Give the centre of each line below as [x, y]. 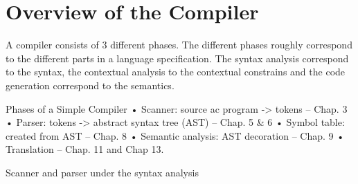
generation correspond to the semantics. [90, 85]
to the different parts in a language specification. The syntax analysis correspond [177, 58]
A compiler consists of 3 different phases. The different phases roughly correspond [179, 45]
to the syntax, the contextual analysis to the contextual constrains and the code [176, 72]
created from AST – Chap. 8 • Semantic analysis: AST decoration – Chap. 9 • [175, 135]
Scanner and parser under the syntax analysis [102, 172]
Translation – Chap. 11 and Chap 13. [85, 149]
